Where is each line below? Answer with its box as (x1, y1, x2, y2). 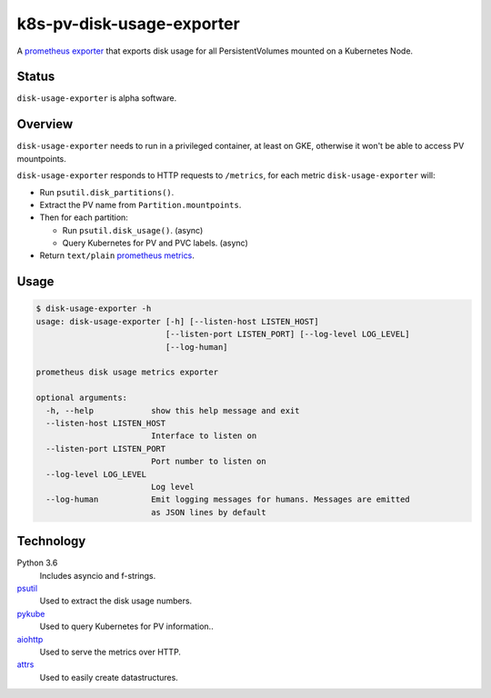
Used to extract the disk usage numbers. (39, 595, 193, 606)
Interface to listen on (150, 431, 257, 441)
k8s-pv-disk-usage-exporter (16, 14, 240, 34)
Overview (16, 116, 74, 132)
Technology (16, 533, 86, 549)
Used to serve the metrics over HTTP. (39, 646, 182, 657)
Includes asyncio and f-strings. (39, 570, 156, 581)
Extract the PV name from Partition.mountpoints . (39, 199, 242, 210)
